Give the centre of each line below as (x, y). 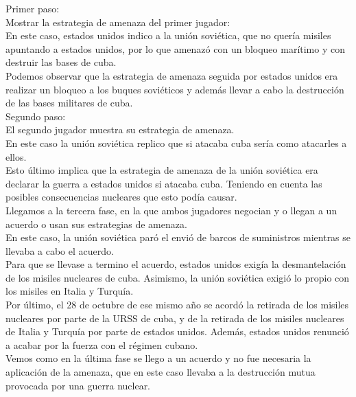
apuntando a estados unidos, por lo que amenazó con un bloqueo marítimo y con (175, 48)
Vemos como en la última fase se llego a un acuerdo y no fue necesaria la (158, 358)
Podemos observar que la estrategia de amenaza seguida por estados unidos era (172, 75)
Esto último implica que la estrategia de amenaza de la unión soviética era (162, 170)
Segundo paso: (36, 116)
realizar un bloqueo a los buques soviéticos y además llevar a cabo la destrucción (175, 89)
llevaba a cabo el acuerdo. (60, 250)
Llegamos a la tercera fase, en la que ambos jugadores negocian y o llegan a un (171, 210)
